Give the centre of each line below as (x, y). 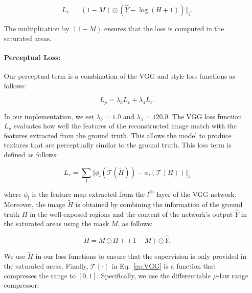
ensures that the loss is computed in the (164, 28)
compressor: (22, 285)
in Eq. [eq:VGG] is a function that (164, 265)
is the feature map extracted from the (88, 194)
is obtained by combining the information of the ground (159, 204)
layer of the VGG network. (196, 194)
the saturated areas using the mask (57, 223)
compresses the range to (40, 275)
